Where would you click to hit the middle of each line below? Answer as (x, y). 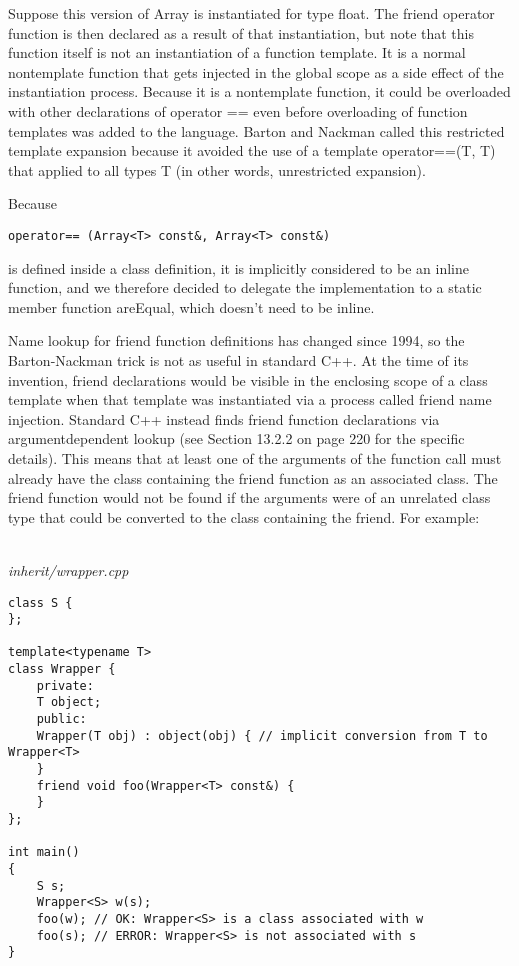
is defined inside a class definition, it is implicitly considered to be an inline (238, 267)
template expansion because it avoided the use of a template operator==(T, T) (252, 150)
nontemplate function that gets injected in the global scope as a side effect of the (256, 71)
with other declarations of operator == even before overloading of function (238, 110)
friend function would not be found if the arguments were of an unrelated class (249, 497)
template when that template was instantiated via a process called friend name (250, 399)
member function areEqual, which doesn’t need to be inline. (191, 306)
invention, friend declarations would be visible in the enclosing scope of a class (248, 379)
